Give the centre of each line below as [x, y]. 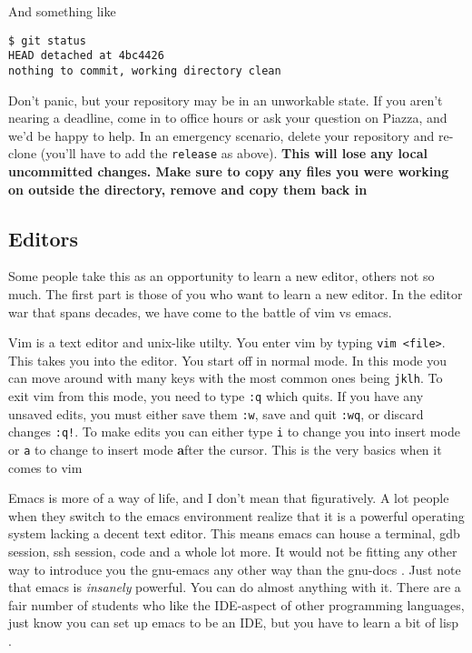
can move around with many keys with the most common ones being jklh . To [226, 378]
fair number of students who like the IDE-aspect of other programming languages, [236, 604]
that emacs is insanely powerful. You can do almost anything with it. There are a [235, 587]
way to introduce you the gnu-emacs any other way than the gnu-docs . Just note [235, 569]
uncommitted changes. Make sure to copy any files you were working [229, 171]
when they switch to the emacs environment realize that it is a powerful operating [236, 515]
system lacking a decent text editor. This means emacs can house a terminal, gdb [234, 533]
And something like [62, 11]
